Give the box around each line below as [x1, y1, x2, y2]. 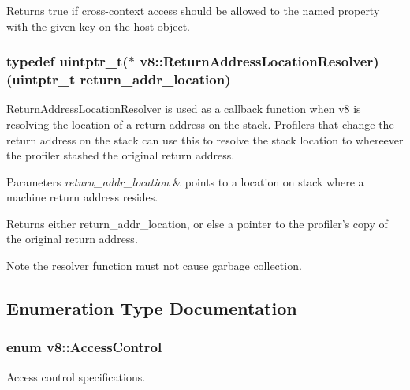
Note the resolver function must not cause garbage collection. [6, 257, 302, 274]
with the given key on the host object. [6, 17, 191, 34]
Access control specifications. [6, 368, 146, 384]
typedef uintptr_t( [6, 51, 129, 71]
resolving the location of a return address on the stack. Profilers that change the [6, 115, 394, 132]
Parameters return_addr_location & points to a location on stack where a [6, 173, 364, 189]
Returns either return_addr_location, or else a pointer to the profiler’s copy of [6, 215, 388, 231]
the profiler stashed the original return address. [6, 147, 235, 163]
